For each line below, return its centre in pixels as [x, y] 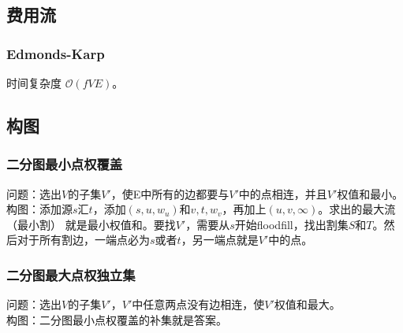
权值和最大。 [307, 304]
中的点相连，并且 [283, 193]
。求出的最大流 [357, 209]
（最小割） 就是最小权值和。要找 [91, 224]
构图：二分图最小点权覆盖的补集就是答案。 [117, 319]
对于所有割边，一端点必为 [83, 240]
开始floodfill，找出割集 [291, 224]
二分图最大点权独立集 [71, 274]
